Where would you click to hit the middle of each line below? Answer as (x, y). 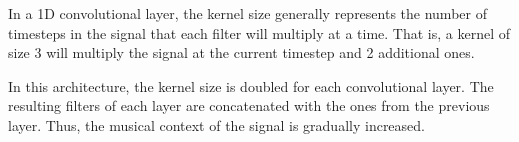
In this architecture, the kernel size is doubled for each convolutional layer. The (251, 85)
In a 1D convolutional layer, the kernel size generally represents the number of (247, 13)
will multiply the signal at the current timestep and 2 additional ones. (260, 52)
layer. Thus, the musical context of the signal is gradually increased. (216, 124)
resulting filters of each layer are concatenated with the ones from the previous (249, 105)
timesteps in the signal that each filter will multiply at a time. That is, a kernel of (259, 32)
